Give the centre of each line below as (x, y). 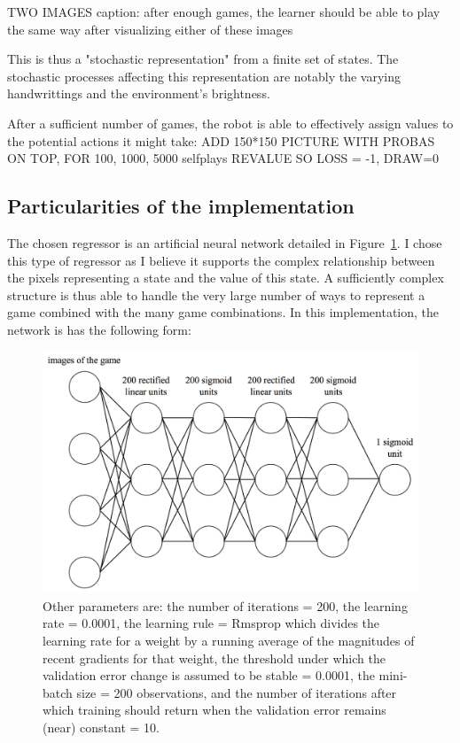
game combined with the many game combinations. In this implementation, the (223, 312)
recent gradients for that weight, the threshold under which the (214, 658)
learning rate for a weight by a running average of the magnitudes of (229, 640)
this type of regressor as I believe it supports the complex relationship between (221, 260)
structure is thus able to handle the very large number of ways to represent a (216, 294)
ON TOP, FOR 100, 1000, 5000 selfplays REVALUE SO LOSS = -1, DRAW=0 (223, 158)
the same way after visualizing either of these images (150, 29)
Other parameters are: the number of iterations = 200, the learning (225, 605)
